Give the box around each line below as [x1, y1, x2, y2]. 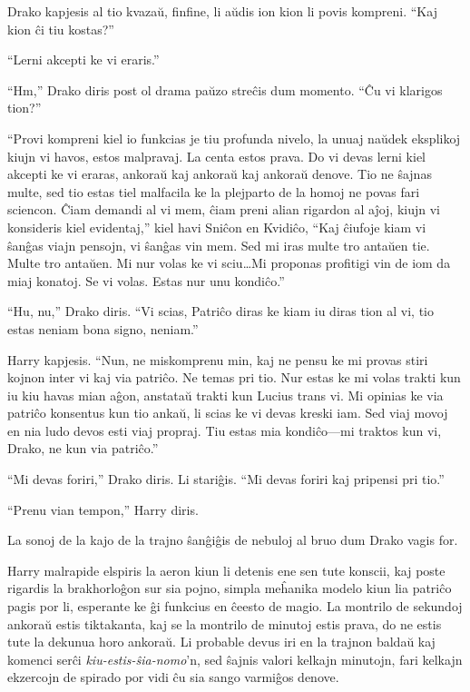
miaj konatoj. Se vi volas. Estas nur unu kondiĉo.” [7, 271, 285, 290]
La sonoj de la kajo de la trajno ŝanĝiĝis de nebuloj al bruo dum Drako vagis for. [7, 530, 458, 549]
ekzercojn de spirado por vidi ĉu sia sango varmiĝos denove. [7, 667, 339, 687]
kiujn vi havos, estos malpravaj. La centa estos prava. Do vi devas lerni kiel [7, 146, 426, 165]
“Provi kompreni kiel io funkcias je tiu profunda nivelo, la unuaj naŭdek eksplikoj [7, 128, 461, 147]
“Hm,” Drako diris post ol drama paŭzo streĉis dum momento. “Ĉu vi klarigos [7, 80, 443, 99]
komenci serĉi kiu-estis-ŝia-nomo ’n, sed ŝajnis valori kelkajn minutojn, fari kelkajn [7, 649, 463, 668]
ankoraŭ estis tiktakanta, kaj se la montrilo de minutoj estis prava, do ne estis [7, 614, 442, 633]
